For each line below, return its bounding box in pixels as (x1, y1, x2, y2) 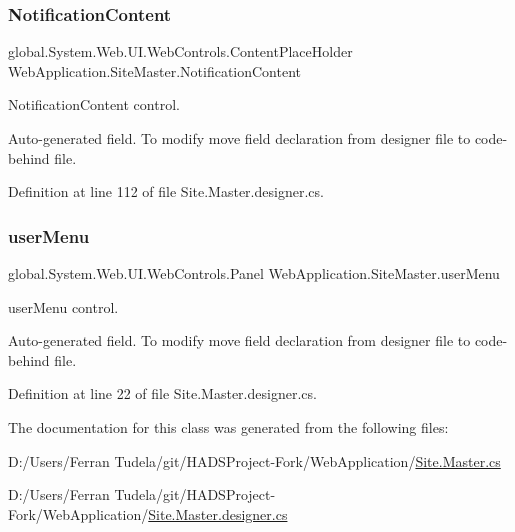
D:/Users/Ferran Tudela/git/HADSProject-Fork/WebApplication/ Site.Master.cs (8, 450, 501, 471)
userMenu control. (8, 296, 119, 317)
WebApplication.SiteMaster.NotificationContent (8, 60, 302, 81)
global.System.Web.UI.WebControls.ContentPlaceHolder (8, 41, 353, 62)
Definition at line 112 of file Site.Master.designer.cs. (8, 181, 324, 202)
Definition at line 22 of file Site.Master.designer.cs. (8, 383, 317, 404)
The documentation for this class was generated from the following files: (8, 416, 449, 437)
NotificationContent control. (8, 94, 180, 115)
